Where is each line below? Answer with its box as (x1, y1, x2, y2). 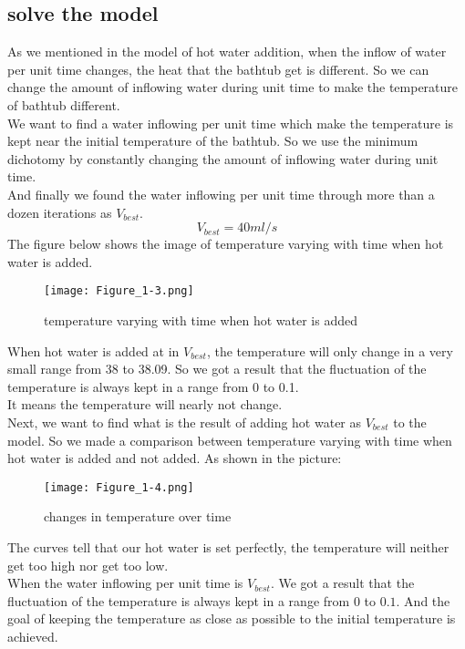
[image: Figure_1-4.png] (44, 480, 194, 494)
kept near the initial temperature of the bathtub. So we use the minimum (7, 131, 418, 150)
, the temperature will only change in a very (206, 341, 453, 360)
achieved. (7, 626, 58, 645)
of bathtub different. (7, 95, 120, 114)
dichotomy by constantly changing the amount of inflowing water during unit (7, 149, 439, 168)
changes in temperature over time (44, 507, 232, 526)
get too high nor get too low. (7, 555, 169, 574)
